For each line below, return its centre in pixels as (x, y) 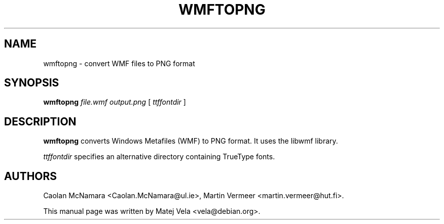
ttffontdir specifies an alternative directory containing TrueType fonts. (159, 157)
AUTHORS (31, 176)
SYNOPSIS (32, 83)
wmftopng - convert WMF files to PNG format (119, 63)
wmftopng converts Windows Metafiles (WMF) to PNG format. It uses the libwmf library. (191, 141)
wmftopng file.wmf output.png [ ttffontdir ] (115, 102)
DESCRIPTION (40, 121)
